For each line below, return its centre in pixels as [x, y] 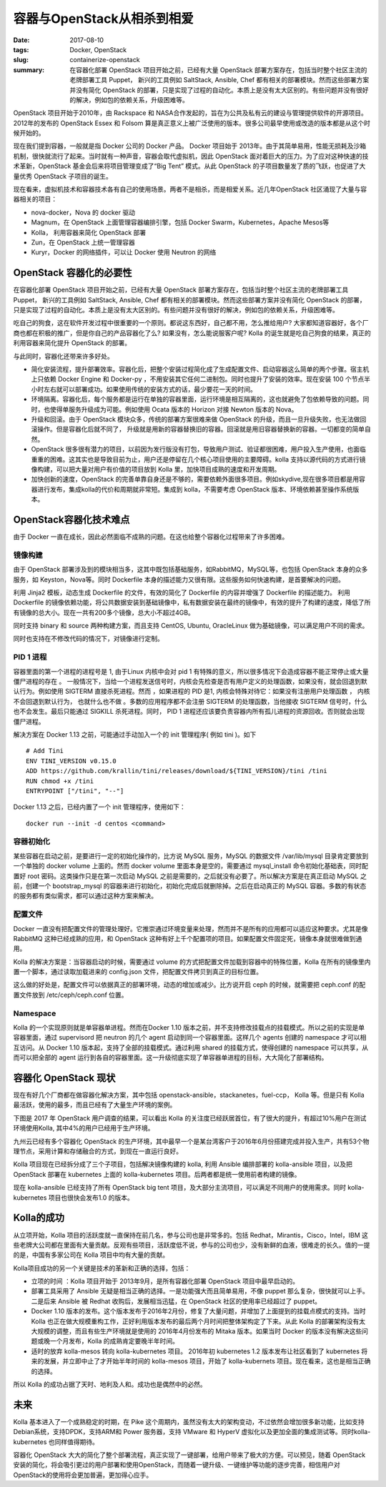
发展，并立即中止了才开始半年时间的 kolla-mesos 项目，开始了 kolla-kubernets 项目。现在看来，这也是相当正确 [207, 1361]
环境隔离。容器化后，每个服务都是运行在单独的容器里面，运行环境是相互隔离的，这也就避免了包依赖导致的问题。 [197, 399]
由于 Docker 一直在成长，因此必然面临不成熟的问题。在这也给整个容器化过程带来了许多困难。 [151, 537]
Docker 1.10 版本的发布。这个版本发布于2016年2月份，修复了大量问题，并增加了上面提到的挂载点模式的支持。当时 [198, 1311]
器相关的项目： [35, 199]
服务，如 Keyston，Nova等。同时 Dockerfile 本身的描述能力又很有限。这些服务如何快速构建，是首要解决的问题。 [179, 580]
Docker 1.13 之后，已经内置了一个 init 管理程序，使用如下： [99, 807]
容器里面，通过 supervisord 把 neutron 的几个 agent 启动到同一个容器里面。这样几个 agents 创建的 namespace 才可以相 [190, 1038]
